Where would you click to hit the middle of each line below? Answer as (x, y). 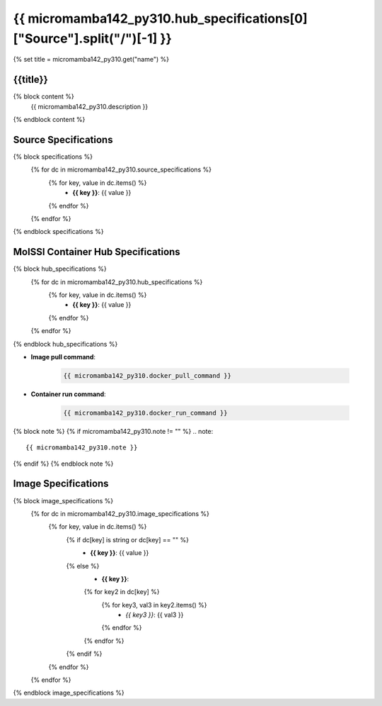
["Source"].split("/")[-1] (85, 38)
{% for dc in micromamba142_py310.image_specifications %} (120, 513)
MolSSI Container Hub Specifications (97, 252)
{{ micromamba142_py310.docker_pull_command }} (147, 375)
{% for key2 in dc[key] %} (122, 592)
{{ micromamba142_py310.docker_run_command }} (145, 413)
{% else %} (83, 566)
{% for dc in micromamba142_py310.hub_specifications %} (117, 282)
